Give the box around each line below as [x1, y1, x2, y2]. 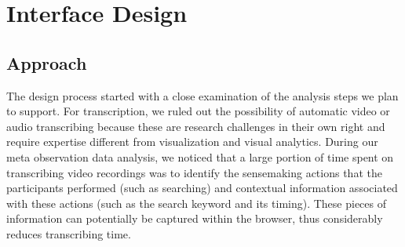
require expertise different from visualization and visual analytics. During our [6, 133, 378, 150]
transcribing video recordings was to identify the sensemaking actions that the [6, 164, 382, 180]
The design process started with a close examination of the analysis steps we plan [6, 87, 399, 104]
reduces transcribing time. [6, 225, 131, 242]
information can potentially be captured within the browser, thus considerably [6, 210, 383, 227]
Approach [6, 50, 87, 74]
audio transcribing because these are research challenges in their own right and [6, 118, 385, 134]
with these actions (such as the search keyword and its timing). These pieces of [6, 194, 387, 211]
